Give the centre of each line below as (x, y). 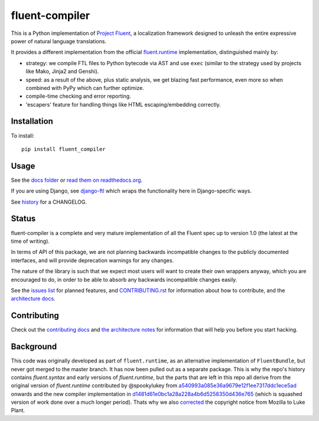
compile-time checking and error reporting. (78, 96)
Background (34, 347)
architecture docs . (33, 298)
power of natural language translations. (58, 41)
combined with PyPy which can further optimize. (85, 88)
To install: (23, 136)
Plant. (18, 410)
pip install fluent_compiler (64, 149)
